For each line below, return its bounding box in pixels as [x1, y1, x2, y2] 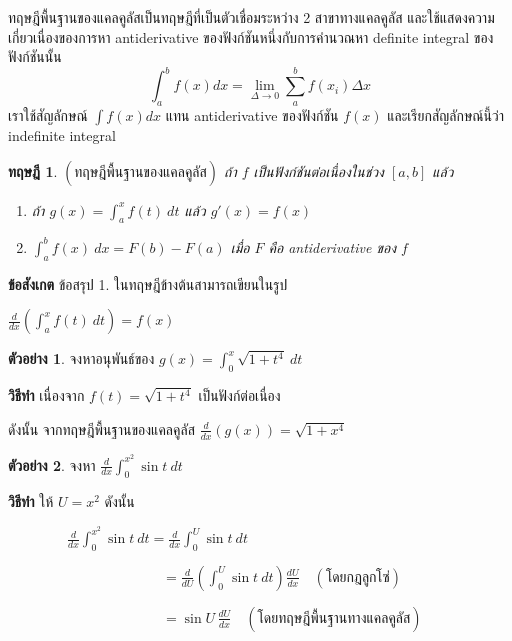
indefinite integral [8, 125, 116, 146]
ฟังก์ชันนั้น [8, 46, 62, 67]
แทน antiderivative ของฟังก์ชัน [165, 105, 339, 126]
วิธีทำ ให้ [8, 491, 54, 512]
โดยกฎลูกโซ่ [325, 570, 390, 585]
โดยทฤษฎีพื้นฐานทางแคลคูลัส [257, 611, 411, 626]
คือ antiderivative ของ [268, 236, 396, 257]
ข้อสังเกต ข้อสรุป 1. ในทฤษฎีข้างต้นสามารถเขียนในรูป [8, 273, 288, 294]
